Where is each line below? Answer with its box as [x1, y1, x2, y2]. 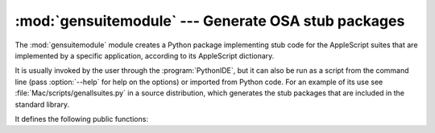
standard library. [14, 99, 70, 109]
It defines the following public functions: [14, 114, 149, 123]
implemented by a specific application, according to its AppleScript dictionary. [14, 50, 275, 60]
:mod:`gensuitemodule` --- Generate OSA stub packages [14, 12, 405, 30]
